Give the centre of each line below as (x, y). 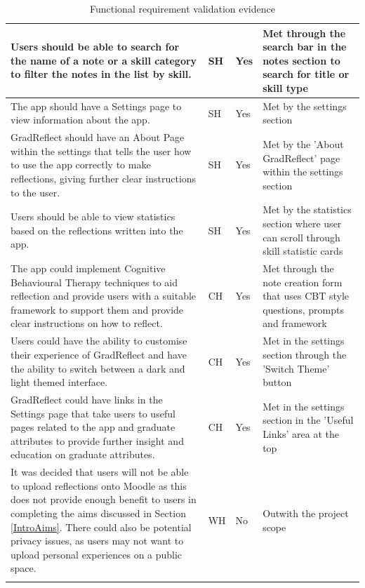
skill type (285, 87)
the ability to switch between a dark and (98, 368)
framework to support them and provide (97, 309)
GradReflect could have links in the (87, 399)
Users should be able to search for (95, 47)
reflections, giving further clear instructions (104, 179)
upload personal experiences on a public (97, 554)
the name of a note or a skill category (104, 60)
